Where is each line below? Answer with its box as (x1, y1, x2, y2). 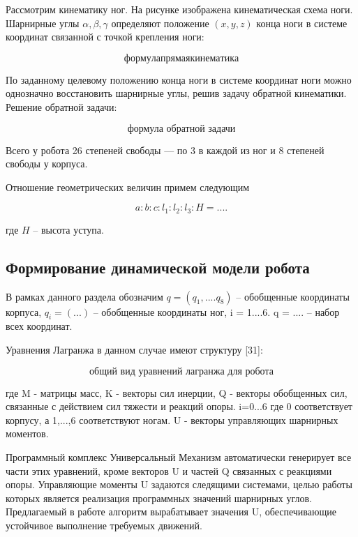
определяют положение (111, 15, 209, 30)
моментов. (6, 426, 49, 441)
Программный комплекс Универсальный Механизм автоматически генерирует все (6, 449, 352, 464)
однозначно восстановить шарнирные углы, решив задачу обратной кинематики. (6, 86, 347, 100)
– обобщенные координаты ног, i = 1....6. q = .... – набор (93, 304, 340, 319)
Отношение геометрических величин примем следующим (6, 179, 250, 194)
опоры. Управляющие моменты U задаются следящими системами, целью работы (6, 477, 352, 492)
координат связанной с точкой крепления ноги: (6, 29, 204, 44)
